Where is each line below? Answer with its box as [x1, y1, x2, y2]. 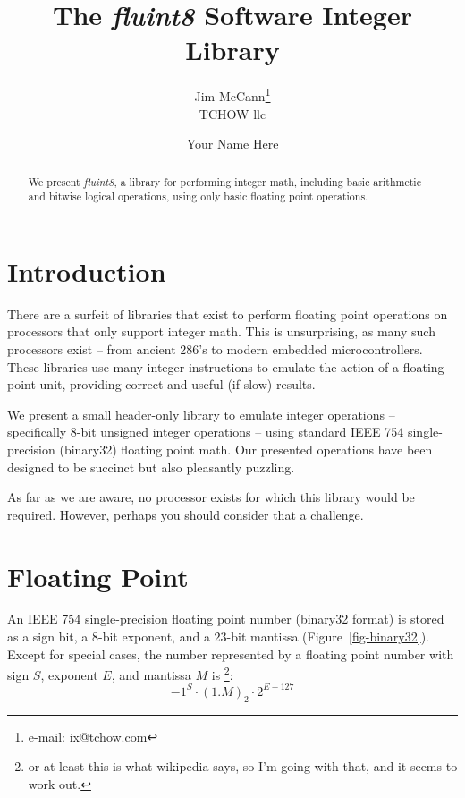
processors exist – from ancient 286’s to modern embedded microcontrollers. [7, 339, 423, 358]
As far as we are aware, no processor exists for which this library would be [7, 488, 415, 506]
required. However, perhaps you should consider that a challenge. [7, 505, 364, 523]
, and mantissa [111, 665, 191, 683]
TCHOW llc [199, 104, 266, 123]
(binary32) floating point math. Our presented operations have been [59, 439, 433, 458]
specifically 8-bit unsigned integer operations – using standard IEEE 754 [7, 422, 404, 441]
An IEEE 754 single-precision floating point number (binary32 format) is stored [7, 609, 444, 628]
